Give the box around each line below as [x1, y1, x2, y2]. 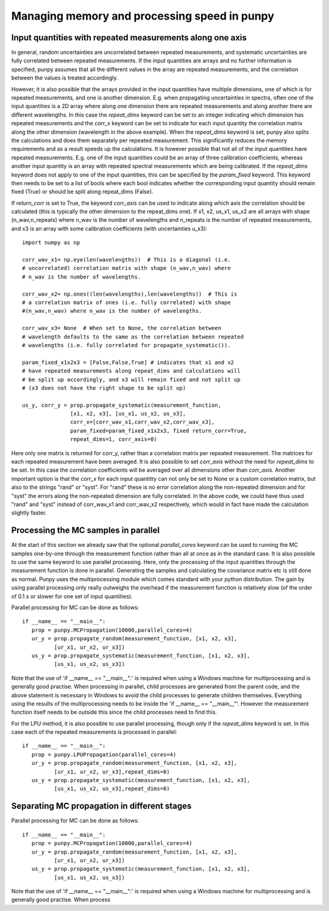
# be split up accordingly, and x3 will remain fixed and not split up [22, 376, 241, 383]
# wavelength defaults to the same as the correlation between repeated [22, 333, 244, 340]
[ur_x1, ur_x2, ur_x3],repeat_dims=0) [54, 768, 170, 775]
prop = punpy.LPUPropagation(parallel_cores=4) [31, 751, 177, 758]
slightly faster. [11, 509, 47, 516]
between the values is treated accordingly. [11, 74, 118, 82]
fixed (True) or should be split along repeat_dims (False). [11, 188, 154, 196]
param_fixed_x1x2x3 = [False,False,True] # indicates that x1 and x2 [22, 359, 235, 366]
